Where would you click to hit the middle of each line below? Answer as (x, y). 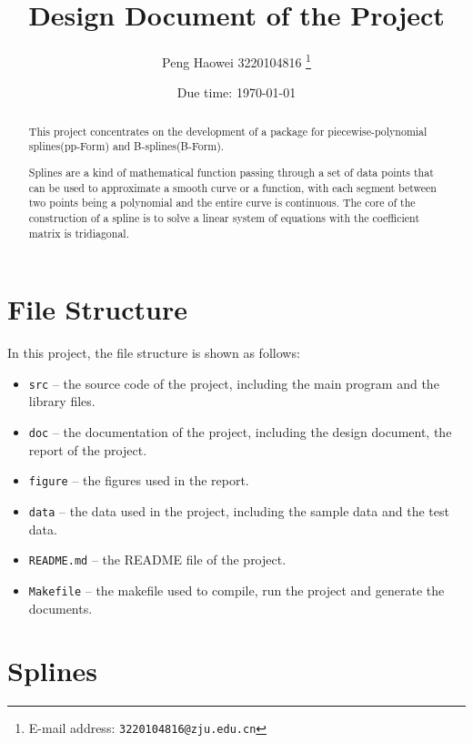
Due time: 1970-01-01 (236, 92)
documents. (60, 608)
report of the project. (88, 449)
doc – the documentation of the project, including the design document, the (240, 432)
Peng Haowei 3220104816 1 (236, 61)
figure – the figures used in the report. (139, 480)
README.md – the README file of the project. (157, 560)
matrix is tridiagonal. (79, 233)
